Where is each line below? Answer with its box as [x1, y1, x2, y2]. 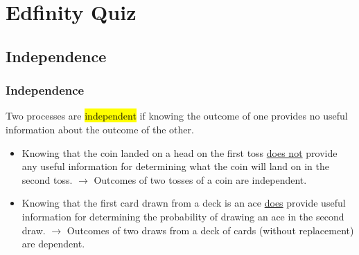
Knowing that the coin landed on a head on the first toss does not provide [21, 145, 338, 160]
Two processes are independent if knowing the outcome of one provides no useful [6, 108, 348, 123]
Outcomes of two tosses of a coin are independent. [94, 172, 307, 187]
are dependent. [21, 236, 85, 251]
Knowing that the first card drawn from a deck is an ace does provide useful [21, 196, 346, 210]
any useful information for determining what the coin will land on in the [21, 159, 329, 173]
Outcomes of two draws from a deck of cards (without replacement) [67, 223, 354, 237]
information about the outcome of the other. [6, 122, 194, 136]
